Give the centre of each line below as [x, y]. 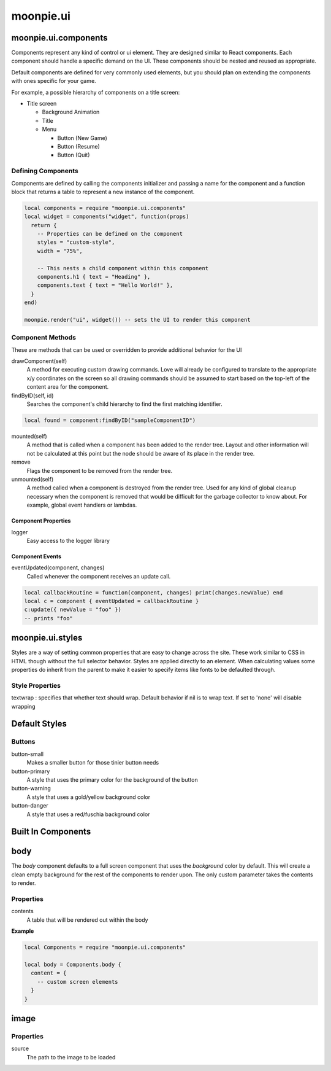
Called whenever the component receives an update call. [99, 576]
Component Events [36, 556]
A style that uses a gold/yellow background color [88, 797]
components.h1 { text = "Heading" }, [94, 277]
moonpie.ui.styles [47, 638]
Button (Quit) [74, 155]
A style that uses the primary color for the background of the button [112, 779]
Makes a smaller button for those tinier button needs [93, 763]
